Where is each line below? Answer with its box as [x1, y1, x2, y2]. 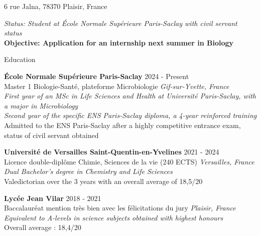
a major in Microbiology [4, 100, 78, 110]
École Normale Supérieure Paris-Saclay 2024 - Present [4, 70, 189, 81]
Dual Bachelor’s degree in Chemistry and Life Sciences [4, 166, 173, 176]
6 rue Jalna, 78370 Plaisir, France [4, 1, 107, 11]
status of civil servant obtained [4, 129, 99, 140]
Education [4, 54, 36, 64]
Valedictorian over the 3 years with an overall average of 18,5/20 [4, 175, 203, 186]
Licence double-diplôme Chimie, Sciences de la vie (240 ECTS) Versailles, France [4, 156, 254, 166]
